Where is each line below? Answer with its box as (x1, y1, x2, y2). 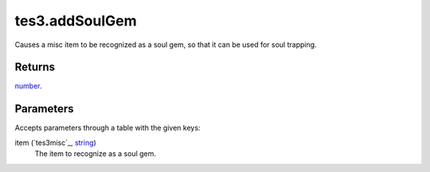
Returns (14, 61, 56, 74)
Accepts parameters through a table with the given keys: (14, 123, 201, 133)
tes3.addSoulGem (14, 12, 137, 29)
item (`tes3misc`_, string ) (14, 138, 97, 147)
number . (14, 81, 42, 91)
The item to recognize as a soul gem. (34, 149, 157, 158)
